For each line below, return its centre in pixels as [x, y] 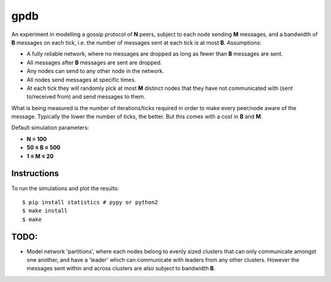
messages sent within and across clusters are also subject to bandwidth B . [121, 269]
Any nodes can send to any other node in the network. [95, 71]
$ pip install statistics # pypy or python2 [90, 202]
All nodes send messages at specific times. [81, 80]
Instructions [35, 173]
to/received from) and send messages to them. [86, 97]
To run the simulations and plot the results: [65, 188]
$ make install [45, 211]
